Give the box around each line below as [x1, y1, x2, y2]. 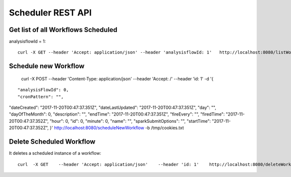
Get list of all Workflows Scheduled [9, 26, 117, 34]
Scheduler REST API [9, 7, 92, 18]
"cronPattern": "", [17, 94, 64, 99]
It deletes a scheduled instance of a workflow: [9, 150, 101, 156]
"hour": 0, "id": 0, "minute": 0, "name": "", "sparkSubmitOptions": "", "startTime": [49, 118, 211, 124]
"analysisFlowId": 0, [17, 87, 69, 93]
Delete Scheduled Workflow [9, 138, 96, 146]
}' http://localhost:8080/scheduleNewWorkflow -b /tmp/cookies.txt [49, 125, 184, 131]
